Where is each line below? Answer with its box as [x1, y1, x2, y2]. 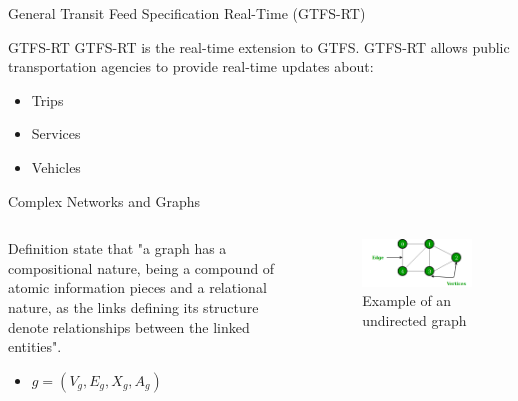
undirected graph [362, 309, 467, 330]
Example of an [362, 290, 452, 311]
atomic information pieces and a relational [8, 277, 267, 298]
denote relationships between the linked [8, 316, 250, 337]
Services [31, 123, 81, 144]
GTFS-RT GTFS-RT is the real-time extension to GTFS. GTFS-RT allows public [8, 36, 510, 57]
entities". [8, 336, 62, 357]
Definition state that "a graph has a [8, 238, 227, 259]
